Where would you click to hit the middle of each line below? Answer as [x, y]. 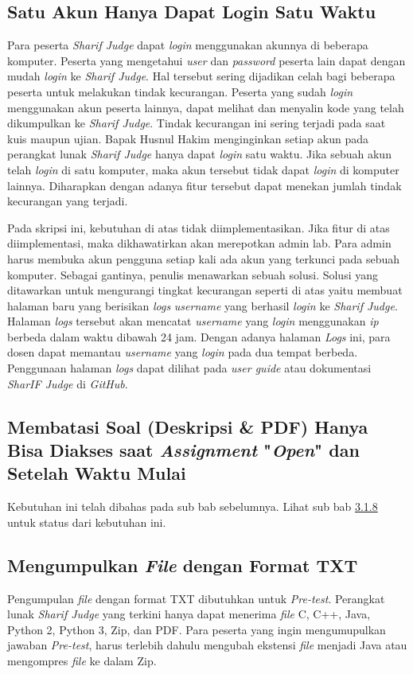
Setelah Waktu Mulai [97, 473]
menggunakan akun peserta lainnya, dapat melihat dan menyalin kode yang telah [206, 107]
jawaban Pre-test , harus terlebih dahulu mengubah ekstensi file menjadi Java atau [207, 645]
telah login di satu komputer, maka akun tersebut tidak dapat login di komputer [203, 169]
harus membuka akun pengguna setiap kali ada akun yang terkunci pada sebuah [204, 258]
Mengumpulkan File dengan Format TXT [183, 565]
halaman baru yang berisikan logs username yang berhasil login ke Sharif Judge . [203, 305]
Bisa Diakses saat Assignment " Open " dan [183, 450]
